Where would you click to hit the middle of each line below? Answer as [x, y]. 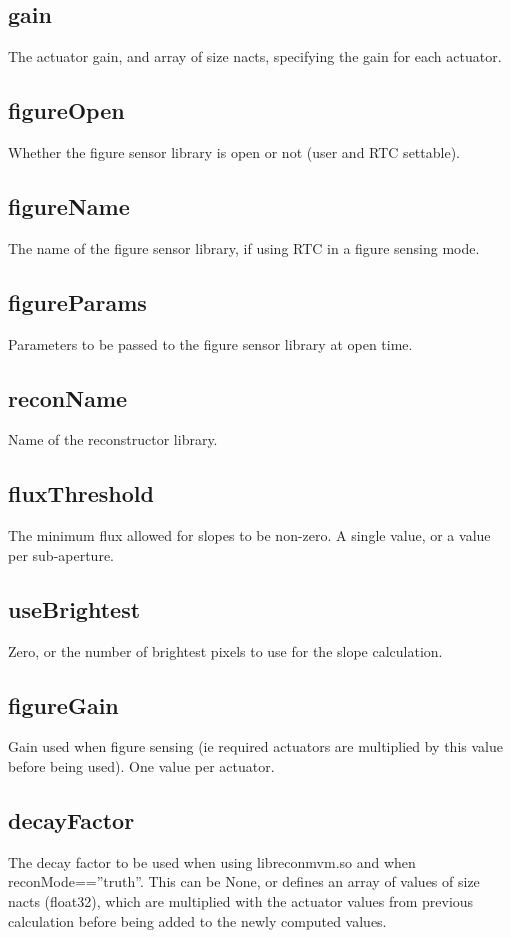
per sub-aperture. [61, 554]
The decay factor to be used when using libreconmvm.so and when [212, 861]
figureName [69, 205]
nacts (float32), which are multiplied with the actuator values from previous [241, 900]
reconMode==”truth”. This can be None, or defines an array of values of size [244, 881]
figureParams [77, 301]
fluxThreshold [81, 493]
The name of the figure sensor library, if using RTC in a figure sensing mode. [244, 247]
